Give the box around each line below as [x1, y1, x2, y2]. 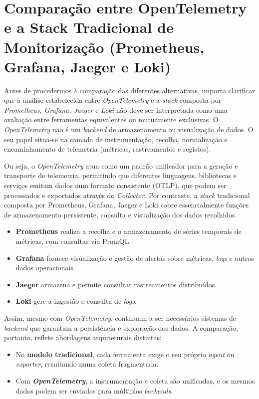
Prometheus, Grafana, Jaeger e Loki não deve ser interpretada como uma [4, 104, 228, 115]
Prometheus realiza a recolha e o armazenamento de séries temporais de [15, 226, 242, 236]
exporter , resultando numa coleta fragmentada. [15, 359, 159, 369]
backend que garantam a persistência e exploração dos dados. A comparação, [4, 322, 238, 333]
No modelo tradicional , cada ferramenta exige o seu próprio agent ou [15, 349, 235, 359]
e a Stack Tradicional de [4, 17, 174, 37]
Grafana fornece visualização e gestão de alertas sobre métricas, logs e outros [15, 252, 254, 263]
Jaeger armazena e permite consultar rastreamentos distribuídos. [15, 279, 217, 289]
